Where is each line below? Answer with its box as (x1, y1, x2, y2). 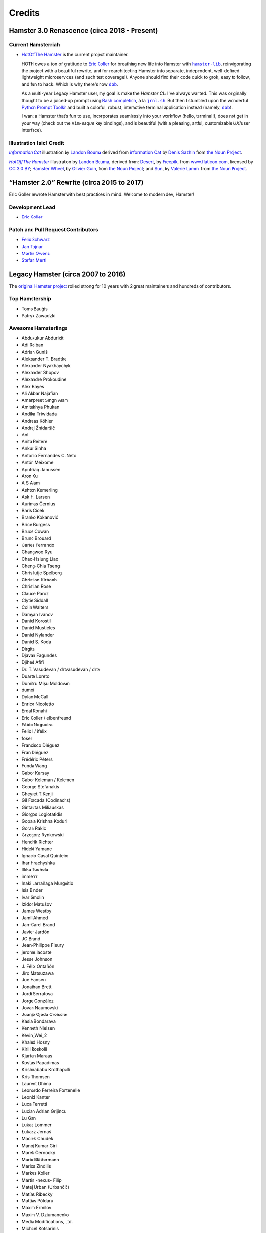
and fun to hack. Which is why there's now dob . (21, 81, 118, 87)
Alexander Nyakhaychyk (21, 363, 71, 368)
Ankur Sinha (21, 445, 46, 451)
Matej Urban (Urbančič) (21, 1184, 70, 1190)
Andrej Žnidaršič (21, 425, 55, 431)
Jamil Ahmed (21, 915, 48, 921)
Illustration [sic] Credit (9, 139, 64, 146)
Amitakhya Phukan (21, 404, 60, 410)
